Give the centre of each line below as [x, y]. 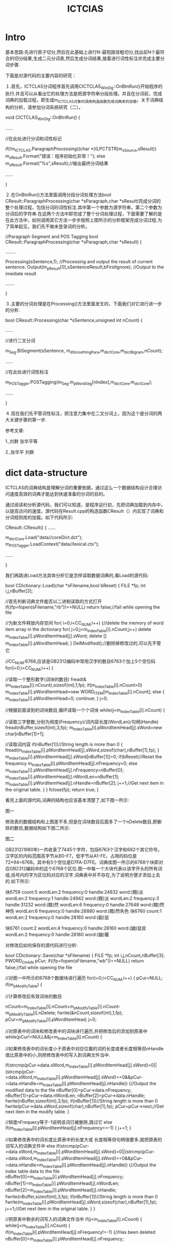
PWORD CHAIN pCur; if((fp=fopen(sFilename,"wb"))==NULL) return [75, 962]
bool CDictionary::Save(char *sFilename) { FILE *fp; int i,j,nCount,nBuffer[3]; [85, 955]
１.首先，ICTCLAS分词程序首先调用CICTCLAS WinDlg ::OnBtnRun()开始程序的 [84, 87]
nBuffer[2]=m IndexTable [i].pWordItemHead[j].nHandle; [61, 1191]
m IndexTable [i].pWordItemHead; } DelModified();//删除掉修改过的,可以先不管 [83, 644]
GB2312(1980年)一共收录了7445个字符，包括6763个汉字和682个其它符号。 [84, 849]
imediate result [21, 273]
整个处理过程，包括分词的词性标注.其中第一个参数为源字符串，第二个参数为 [84, 207]
